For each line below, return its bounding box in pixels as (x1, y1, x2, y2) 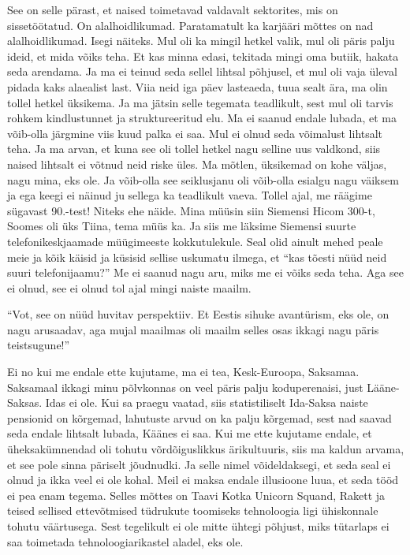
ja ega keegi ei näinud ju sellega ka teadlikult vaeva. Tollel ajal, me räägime (7, 187, 372, 203)
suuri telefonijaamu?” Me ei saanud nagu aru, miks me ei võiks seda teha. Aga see (7, 264, 404, 281)
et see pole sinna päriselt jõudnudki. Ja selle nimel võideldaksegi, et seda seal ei (7, 456, 391, 472)
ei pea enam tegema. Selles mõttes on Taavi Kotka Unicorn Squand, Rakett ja (7, 486, 386, 503)
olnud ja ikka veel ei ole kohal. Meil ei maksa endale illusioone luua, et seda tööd (7, 471, 399, 488)
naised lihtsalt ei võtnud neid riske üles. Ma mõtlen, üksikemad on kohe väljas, (7, 155, 387, 172)
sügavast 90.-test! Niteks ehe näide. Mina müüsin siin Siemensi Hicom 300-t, (7, 202, 375, 218)
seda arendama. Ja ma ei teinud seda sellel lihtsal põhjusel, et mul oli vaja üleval (7, 63, 397, 80)
